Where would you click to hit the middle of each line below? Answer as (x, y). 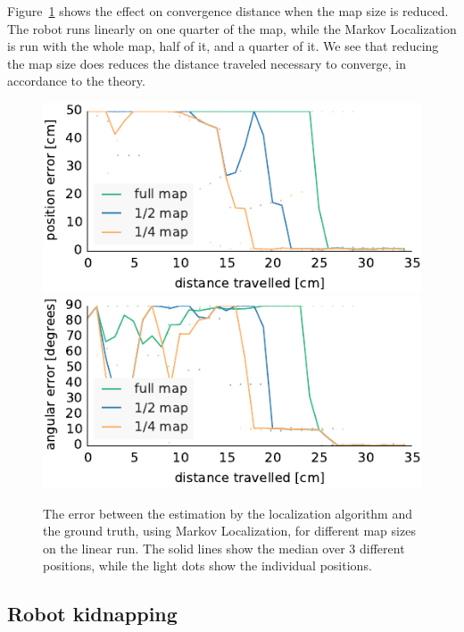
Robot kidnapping (92, 614)
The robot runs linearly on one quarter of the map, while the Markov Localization (232, 28)
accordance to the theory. (76, 81)
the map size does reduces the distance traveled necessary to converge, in (207, 63)
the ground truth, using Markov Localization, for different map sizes (229, 531)
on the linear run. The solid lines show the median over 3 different (224, 548)
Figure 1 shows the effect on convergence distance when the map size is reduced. (228, 11)
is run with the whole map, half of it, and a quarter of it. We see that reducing (223, 46)
